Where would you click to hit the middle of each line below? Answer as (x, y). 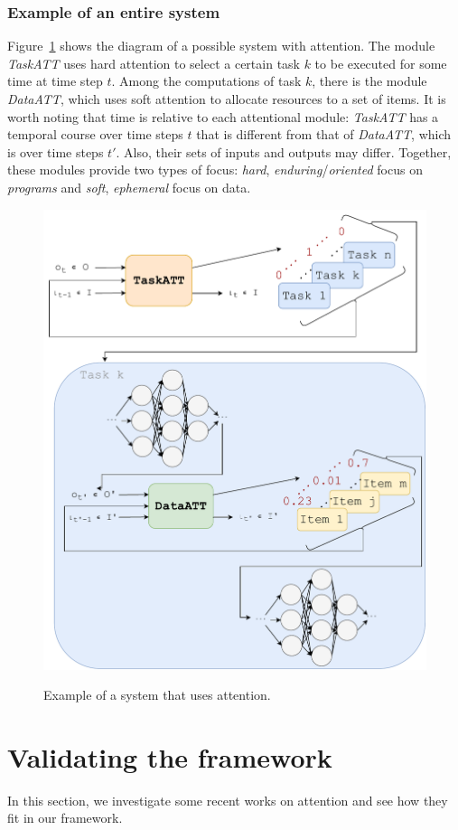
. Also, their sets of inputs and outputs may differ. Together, (284, 151)
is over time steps (56, 151)
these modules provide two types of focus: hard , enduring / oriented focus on (215, 170)
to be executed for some (381, 63)
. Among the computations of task (206, 81)
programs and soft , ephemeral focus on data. (129, 187)
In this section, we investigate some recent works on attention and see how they (228, 800)
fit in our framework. (65, 818)
